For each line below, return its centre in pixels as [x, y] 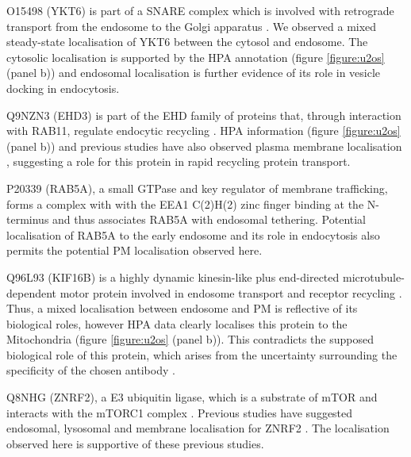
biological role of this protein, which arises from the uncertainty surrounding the [202, 354]
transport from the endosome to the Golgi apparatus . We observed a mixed [192, 26]
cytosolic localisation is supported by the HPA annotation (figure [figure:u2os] [196, 57]
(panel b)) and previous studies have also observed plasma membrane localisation [204, 146]
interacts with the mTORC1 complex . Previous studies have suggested [180, 412]
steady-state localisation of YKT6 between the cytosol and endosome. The [187, 42]
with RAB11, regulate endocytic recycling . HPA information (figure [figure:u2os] [204, 131]
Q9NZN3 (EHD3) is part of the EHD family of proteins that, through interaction [204, 115]
